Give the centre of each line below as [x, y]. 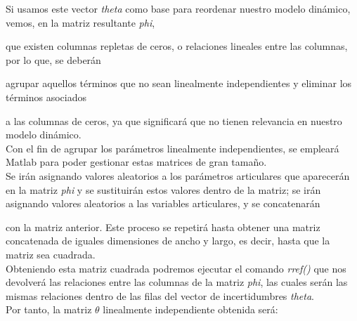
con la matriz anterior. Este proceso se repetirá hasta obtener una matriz [163, 227]
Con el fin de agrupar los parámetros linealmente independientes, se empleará [173, 148]
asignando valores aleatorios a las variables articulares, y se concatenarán [163, 203]
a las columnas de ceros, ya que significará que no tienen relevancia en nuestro [174, 120]
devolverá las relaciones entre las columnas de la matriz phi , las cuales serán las [177, 282]
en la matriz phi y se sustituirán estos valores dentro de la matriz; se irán [163, 189]
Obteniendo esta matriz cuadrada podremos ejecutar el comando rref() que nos [176, 268]
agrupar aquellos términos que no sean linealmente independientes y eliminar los [179, 83]
